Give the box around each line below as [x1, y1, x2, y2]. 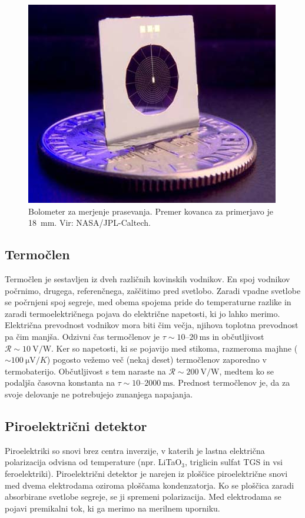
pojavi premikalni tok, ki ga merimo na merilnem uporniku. [5, 502, 220, 514]
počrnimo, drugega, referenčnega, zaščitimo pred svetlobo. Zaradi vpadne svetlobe [5, 284, 301, 296]
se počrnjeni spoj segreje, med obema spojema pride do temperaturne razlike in [5, 296, 291, 308]
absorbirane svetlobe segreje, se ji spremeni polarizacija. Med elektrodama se [5, 490, 281, 503]
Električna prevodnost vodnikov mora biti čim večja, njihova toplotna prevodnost [5, 319, 299, 331]
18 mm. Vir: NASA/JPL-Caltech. [28, 216, 151, 229]
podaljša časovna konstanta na [5, 376, 115, 389]
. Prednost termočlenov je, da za [173, 376, 290, 389]
